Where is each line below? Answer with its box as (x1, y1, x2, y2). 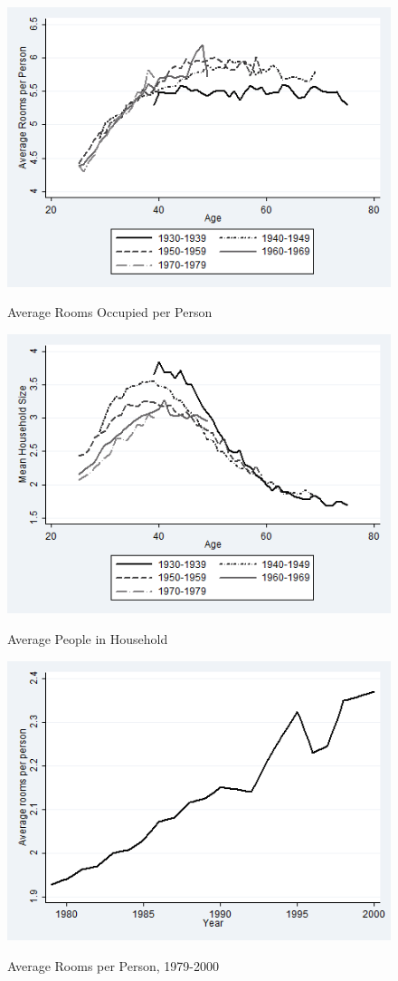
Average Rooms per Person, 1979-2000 (7, 956, 219, 975)
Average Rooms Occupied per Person (7, 303, 213, 322)
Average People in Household (7, 629, 168, 648)
